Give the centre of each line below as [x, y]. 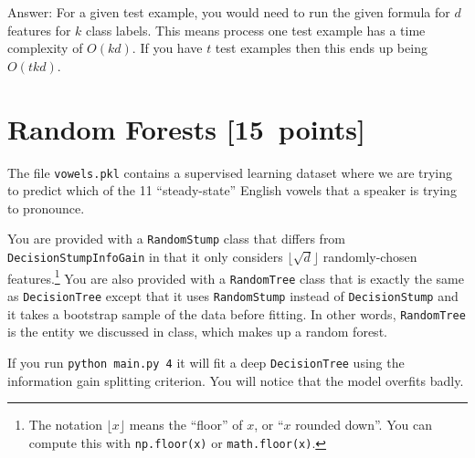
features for [39, 30]
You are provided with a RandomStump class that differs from [177, 239]
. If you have [167, 48]
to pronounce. [46, 208]
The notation [65, 425]
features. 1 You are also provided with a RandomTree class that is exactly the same [236, 276]
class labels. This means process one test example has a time [256, 30]
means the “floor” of [186, 425]
